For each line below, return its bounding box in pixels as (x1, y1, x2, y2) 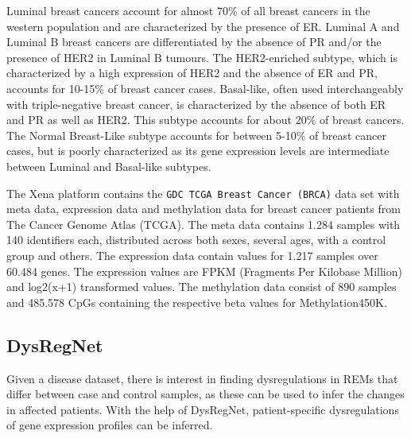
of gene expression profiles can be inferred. (6, 417, 213, 433)
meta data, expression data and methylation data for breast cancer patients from (6, 200, 401, 217)
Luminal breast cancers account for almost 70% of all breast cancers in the (6, 2, 370, 18)
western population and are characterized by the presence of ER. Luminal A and (6, 17, 400, 34)
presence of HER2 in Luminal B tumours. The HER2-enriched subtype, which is (6, 48, 397, 65)
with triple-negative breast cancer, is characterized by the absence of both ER (6, 95, 386, 112)
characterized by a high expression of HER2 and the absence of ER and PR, (6, 64, 378, 81)
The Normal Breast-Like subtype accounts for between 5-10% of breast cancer (6, 126, 386, 143)
